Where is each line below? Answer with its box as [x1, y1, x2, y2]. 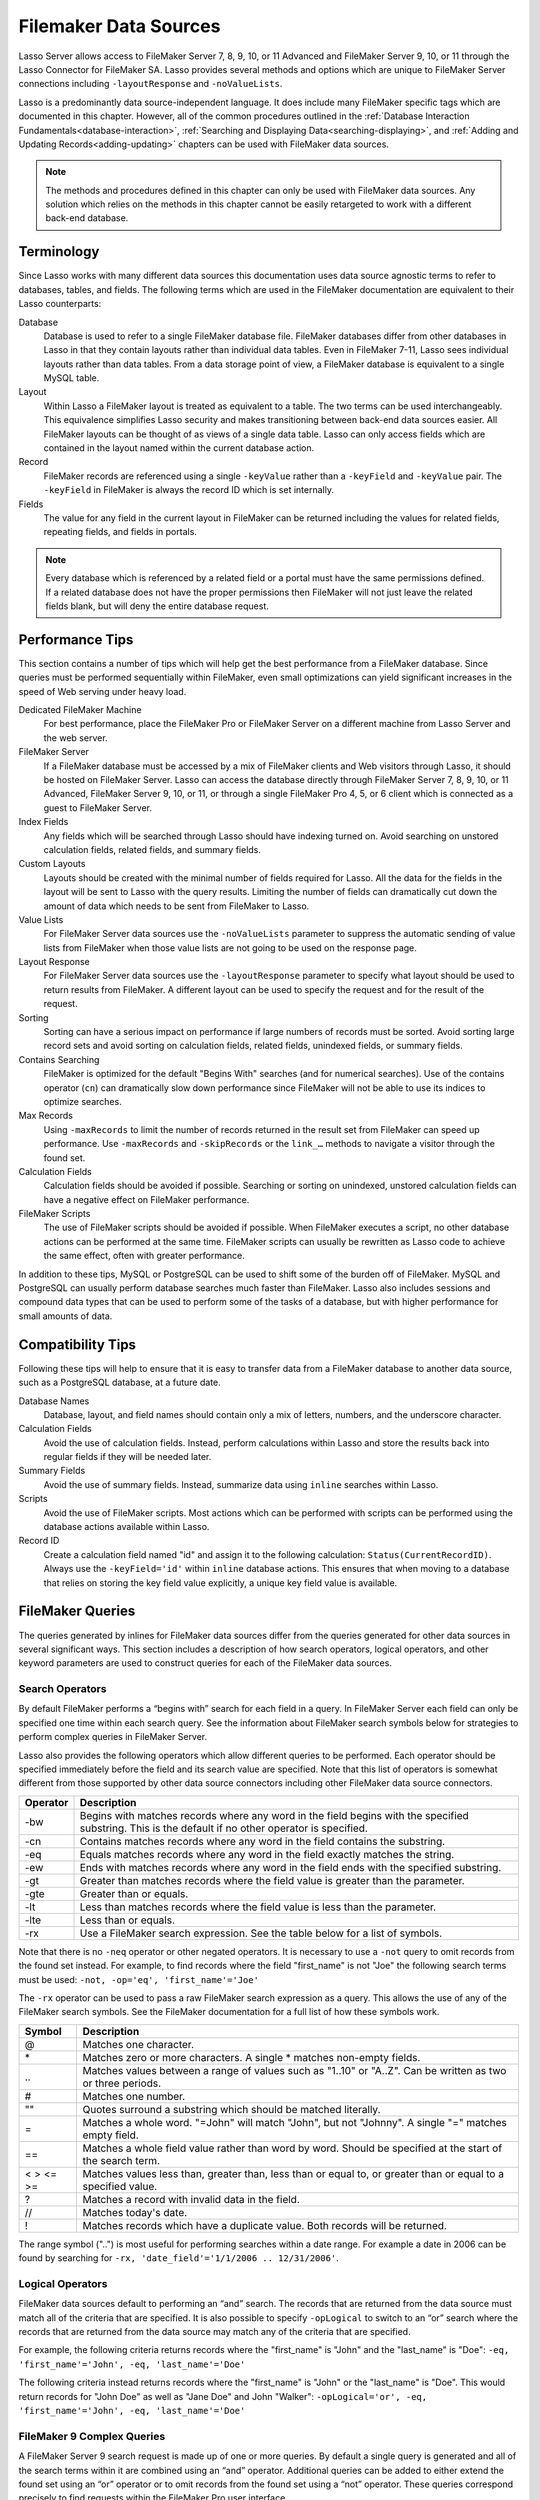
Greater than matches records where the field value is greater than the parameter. [79, 1873, 465, 1887]
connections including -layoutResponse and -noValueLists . [18, 78, 283, 90]
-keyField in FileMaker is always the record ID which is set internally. [43, 484, 335, 496]
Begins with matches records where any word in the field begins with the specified [79, 1808, 469, 1822]
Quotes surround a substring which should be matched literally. [82, 2102, 381, 2116]
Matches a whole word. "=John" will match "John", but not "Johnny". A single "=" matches [82, 2115, 507, 2129]
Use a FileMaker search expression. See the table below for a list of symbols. [79, 1926, 443, 1940]
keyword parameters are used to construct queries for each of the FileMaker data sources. [18, 1657, 392, 1669]
